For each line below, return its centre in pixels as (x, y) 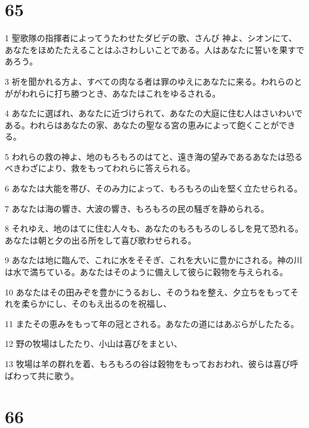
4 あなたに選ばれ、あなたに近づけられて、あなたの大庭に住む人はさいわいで (154, 113)
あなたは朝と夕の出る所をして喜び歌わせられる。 (101, 240)
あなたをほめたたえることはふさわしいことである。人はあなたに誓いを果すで (155, 49)
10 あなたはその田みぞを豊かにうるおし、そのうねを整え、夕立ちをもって (148, 292)
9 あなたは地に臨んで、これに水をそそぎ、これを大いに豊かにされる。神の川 (154, 260)
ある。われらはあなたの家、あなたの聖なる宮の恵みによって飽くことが (142, 124)
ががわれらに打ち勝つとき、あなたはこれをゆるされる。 (113, 93)
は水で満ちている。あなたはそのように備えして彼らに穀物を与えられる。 (146, 272)
